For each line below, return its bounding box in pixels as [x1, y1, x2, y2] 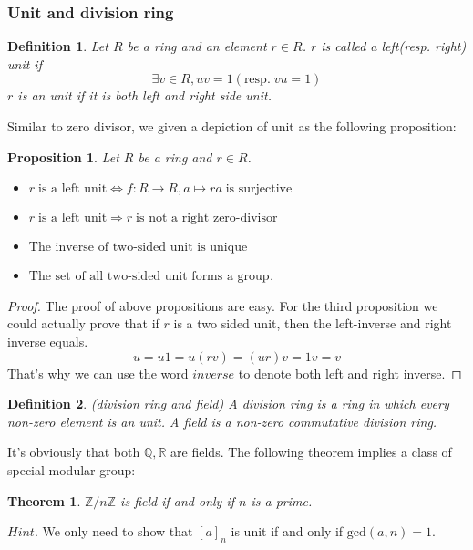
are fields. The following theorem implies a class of [170, 442, 452, 462]
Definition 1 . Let [7, 36, 108, 56]
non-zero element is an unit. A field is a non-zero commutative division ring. [7, 411, 437, 431]
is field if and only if [120, 491, 234, 510]
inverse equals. [7, 331, 88, 350]
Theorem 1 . [7, 491, 81, 510]
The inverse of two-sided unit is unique [28, 241, 248, 254]
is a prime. [251, 491, 313, 510]
